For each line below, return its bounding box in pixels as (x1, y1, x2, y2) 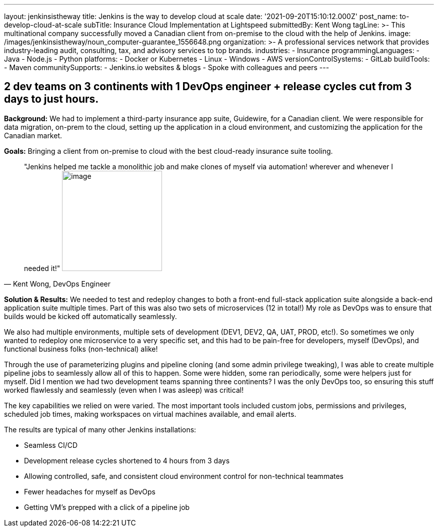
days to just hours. (4, 93, 99, 106)
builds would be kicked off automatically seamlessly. (4, 312, 177, 321)
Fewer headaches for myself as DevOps (24, 487, 155, 496)
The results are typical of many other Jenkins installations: (4, 425, 196, 434)
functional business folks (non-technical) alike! (4, 344, 158, 353)
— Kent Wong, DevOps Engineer (4, 279, 111, 288)
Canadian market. (4, 131, 62, 140)
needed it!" (24, 263, 60, 273)
